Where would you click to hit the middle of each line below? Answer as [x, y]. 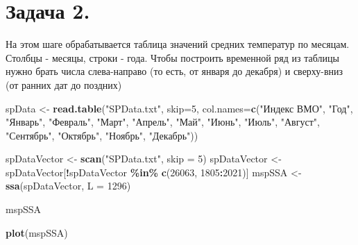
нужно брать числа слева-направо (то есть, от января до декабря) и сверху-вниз [174, 71]
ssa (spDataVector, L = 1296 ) [68, 186]
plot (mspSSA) [37, 232]
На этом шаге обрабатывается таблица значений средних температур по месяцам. [178, 44]
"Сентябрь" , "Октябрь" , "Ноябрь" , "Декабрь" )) [102, 135]
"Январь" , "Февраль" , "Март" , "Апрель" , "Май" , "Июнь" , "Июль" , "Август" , [163, 122]
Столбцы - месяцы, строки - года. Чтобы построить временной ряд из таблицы [172, 57]
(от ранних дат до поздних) [64, 84]
